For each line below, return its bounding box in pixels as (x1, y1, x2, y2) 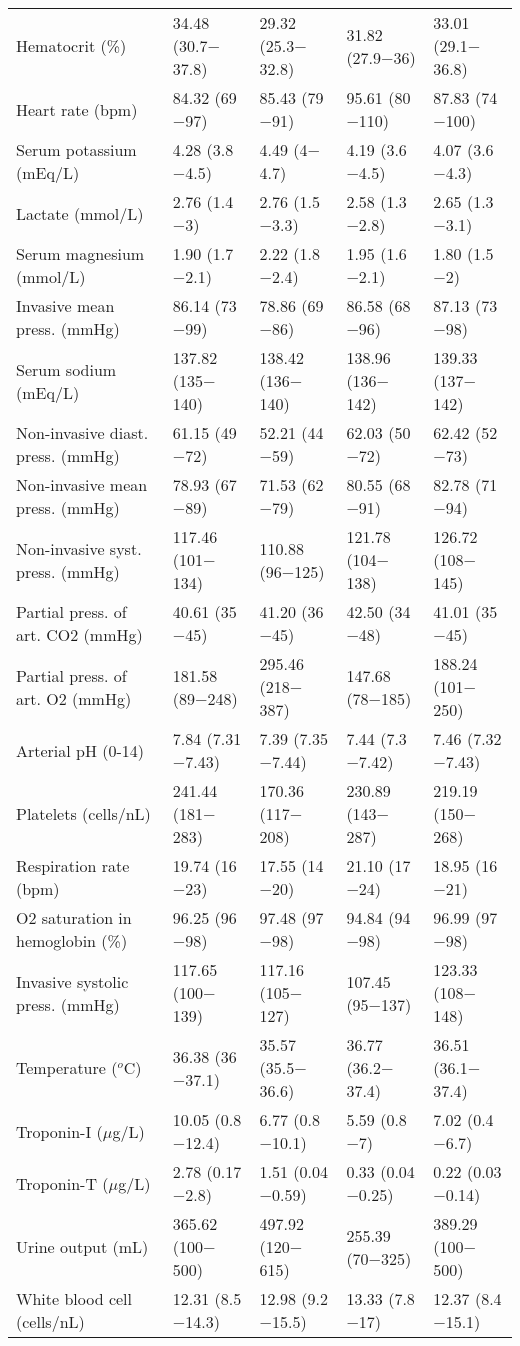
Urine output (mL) (16, 1235, 149, 1258)
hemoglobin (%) (16, 929, 128, 952)
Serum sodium (16, 357, 117, 381)
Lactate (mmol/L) (16, 201, 144, 225)
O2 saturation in (16, 906, 132, 929)
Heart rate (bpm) (16, 97, 138, 121)
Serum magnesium (16, 242, 145, 265)
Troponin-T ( (16, 1171, 109, 1195)
